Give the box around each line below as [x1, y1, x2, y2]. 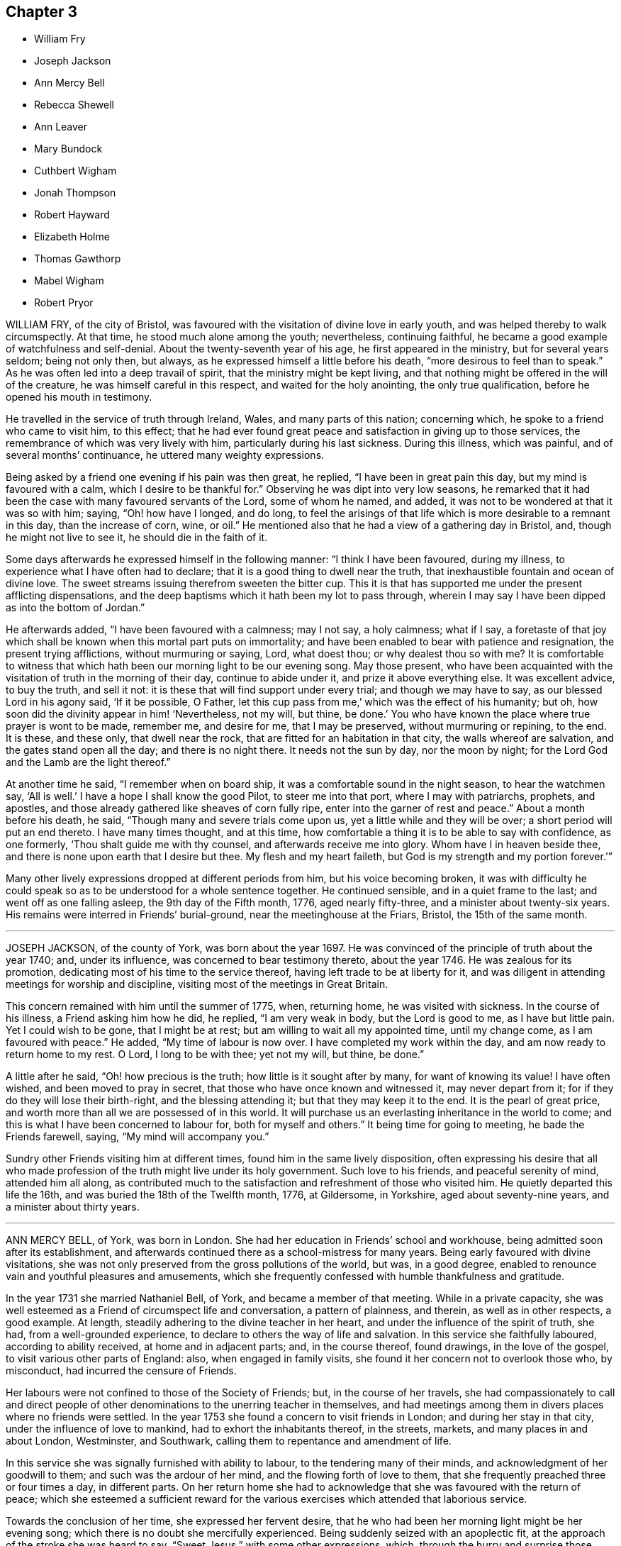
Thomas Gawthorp [34, 252, 121, 265]
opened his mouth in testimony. [6, 391, 152, 404]
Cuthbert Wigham [34, 165, 117, 177]
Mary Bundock [34, 143, 103, 155]
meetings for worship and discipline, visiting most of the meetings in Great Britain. [6, 978, 388, 991]
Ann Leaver [34, 121, 88, 133]
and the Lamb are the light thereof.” [6, 756, 171, 769]
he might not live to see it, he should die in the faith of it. [6, 531, 268, 544]
